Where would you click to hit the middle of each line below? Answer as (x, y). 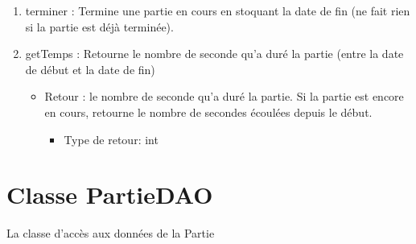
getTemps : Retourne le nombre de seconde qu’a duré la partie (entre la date (214, 54)
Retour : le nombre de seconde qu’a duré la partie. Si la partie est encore (224, 96)
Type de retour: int (111, 139)
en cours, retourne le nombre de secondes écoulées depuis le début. (208, 112)
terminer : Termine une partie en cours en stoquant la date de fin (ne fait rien (218, 10)
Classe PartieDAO (110, 194)
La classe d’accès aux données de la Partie (111, 233)
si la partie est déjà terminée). (99, 26)
